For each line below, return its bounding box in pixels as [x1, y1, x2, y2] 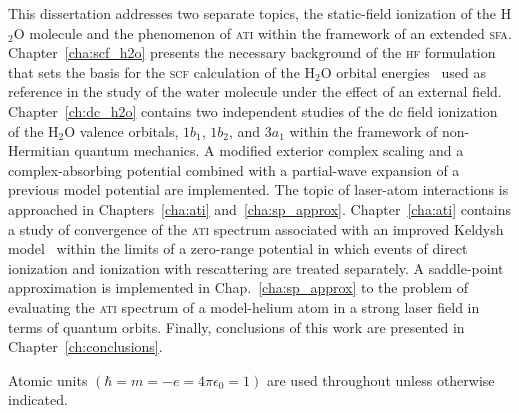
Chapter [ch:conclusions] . [8, 336, 163, 357]
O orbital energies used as [320, 61, 486, 82]
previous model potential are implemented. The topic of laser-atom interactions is [8, 179, 509, 200]
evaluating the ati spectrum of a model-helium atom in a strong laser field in [8, 296, 480, 317]
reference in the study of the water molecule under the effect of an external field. [8, 81, 502, 102]
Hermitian [8, 140, 70, 161]
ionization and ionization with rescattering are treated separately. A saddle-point [8, 257, 504, 278]
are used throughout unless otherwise [267, 369, 495, 390]
